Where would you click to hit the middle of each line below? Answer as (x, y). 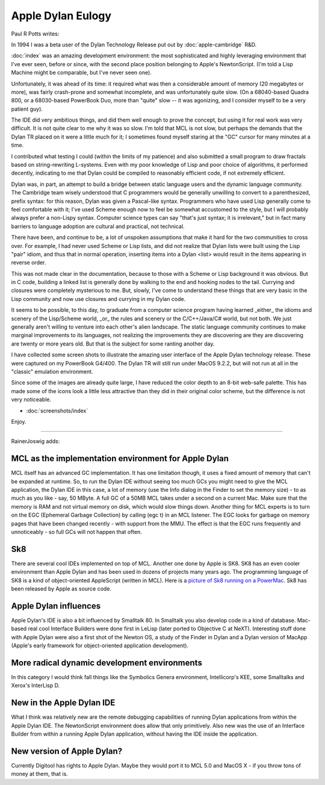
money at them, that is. (40, 774)
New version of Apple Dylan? (67, 751)
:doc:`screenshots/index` (57, 411)
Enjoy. (19, 421)
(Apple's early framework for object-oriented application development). (100, 646)
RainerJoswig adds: (36, 441)
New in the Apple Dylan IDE (63, 703)
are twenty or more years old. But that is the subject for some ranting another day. (113, 344)
